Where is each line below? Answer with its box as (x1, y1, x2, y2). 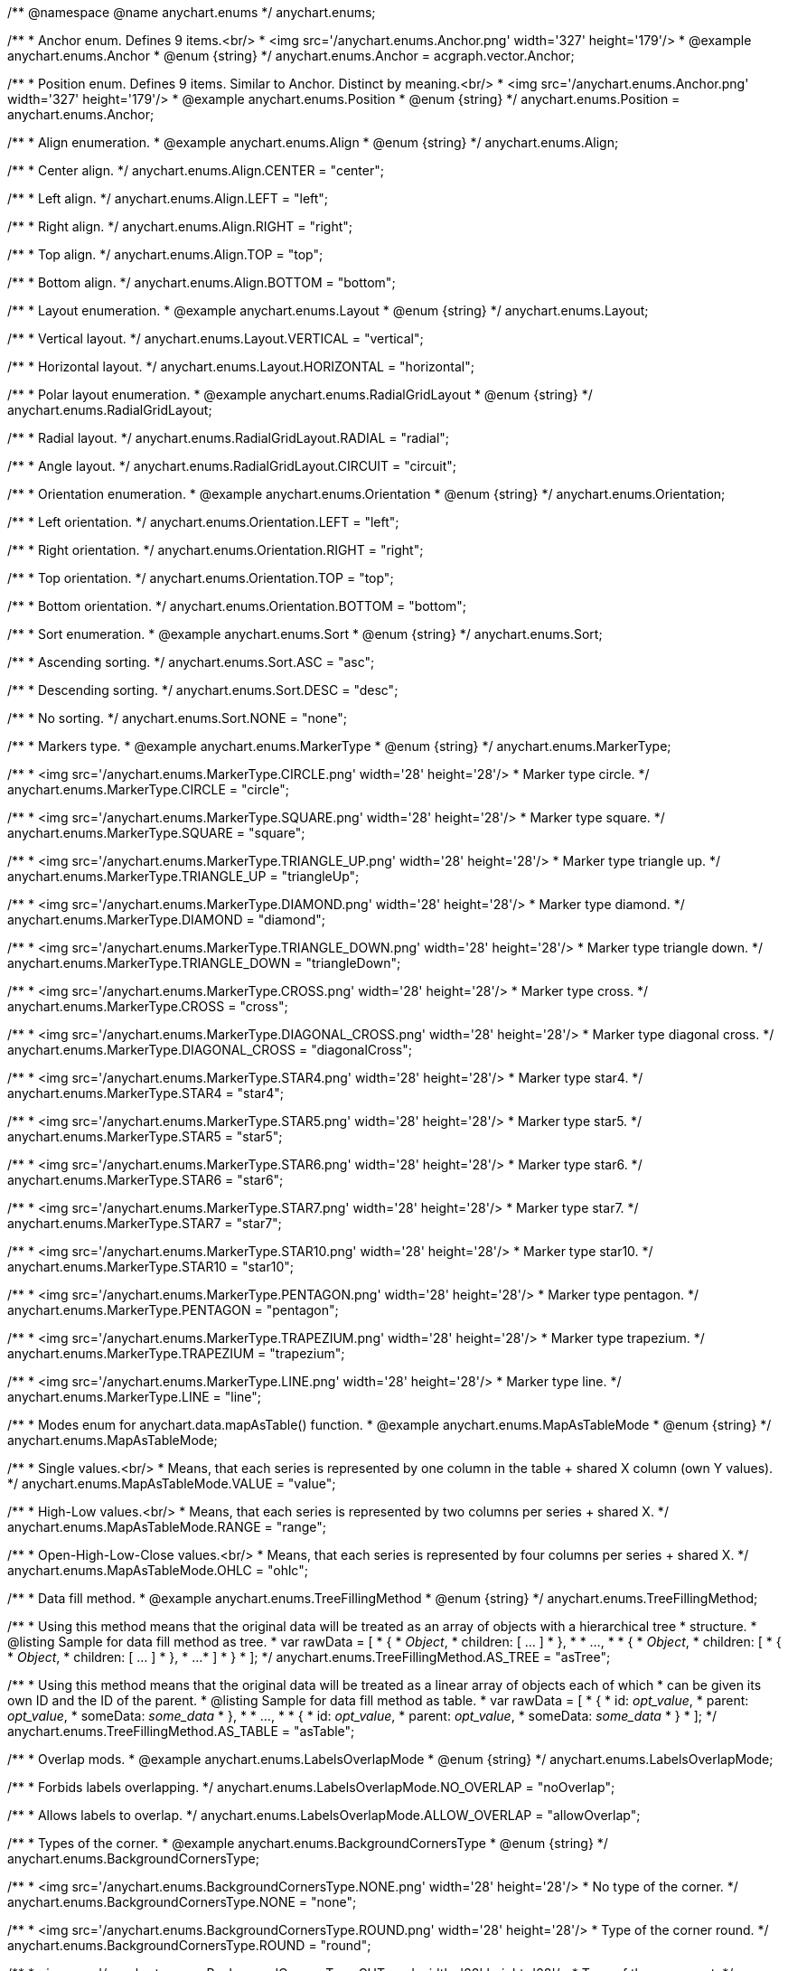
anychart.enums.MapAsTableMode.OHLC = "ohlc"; (7, 1563, 308, 1578)
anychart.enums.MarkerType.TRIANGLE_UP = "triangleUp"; (7, 868, 360, 884)
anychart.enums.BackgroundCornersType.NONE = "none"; (7, 1894, 357, 1910)
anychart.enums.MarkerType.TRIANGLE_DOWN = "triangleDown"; (7, 955, 401, 971)
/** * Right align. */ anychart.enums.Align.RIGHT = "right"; (7, 219, 353, 234)
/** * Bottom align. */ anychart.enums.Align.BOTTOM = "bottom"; (7, 275, 396, 290)
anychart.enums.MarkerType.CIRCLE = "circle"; (7, 782, 289, 797)
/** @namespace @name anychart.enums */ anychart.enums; (7, 5, 376, 20)
